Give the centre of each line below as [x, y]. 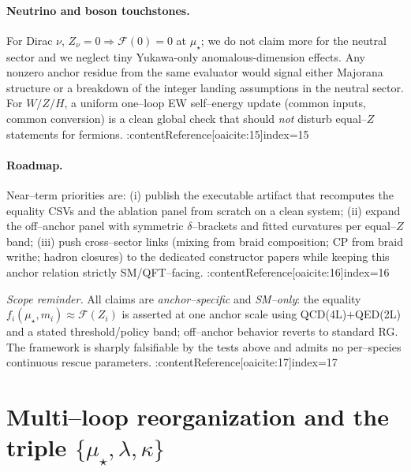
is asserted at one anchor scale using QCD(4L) [234, 314]
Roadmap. [35, 164]
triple [37, 447]
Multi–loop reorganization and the [198, 416]
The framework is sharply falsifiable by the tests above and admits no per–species [204, 346]
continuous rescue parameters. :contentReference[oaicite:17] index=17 [172, 362]
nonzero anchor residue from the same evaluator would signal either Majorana [195, 72]
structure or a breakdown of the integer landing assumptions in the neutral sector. [205, 87]
